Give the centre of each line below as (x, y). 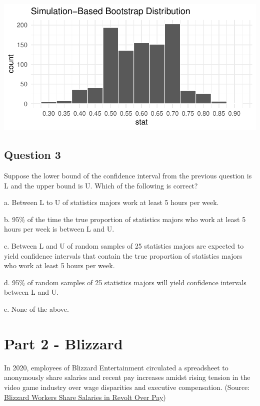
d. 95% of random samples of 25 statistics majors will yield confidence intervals (125, 282)
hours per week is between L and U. (59, 229)
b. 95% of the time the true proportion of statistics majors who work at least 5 (125, 219)
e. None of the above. (36, 309)
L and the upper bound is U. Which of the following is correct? (101, 185)
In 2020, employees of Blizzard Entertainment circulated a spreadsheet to (116, 367)
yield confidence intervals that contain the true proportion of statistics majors (123, 255)
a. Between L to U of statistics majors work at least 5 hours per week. (111, 202)
